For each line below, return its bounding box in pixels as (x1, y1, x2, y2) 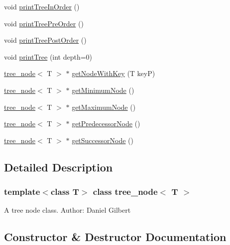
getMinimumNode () (72, 84, 134, 95)
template (4, 185, 40, 198)
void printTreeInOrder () (4, 1, 80, 11)
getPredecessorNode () (72, 118, 140, 129)
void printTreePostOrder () (4, 35, 87, 45)
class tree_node (93, 185, 158, 198)
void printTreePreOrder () (4, 18, 84, 28)
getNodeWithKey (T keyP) (72, 68, 155, 79)
